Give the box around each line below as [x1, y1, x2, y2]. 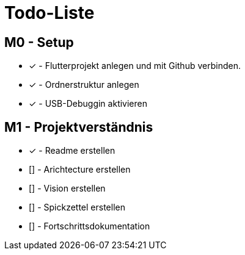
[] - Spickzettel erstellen [29, 202, 125, 213]
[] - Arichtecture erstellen [29, 164, 131, 175]
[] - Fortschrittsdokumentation [29, 221, 150, 232]
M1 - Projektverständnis [4, 119, 153, 135]
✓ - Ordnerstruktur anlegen [29, 79, 139, 90]
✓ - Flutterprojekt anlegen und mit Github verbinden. [29, 60, 241, 71]
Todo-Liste [4, 2, 95, 23]
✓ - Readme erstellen [29, 145, 115, 156]
